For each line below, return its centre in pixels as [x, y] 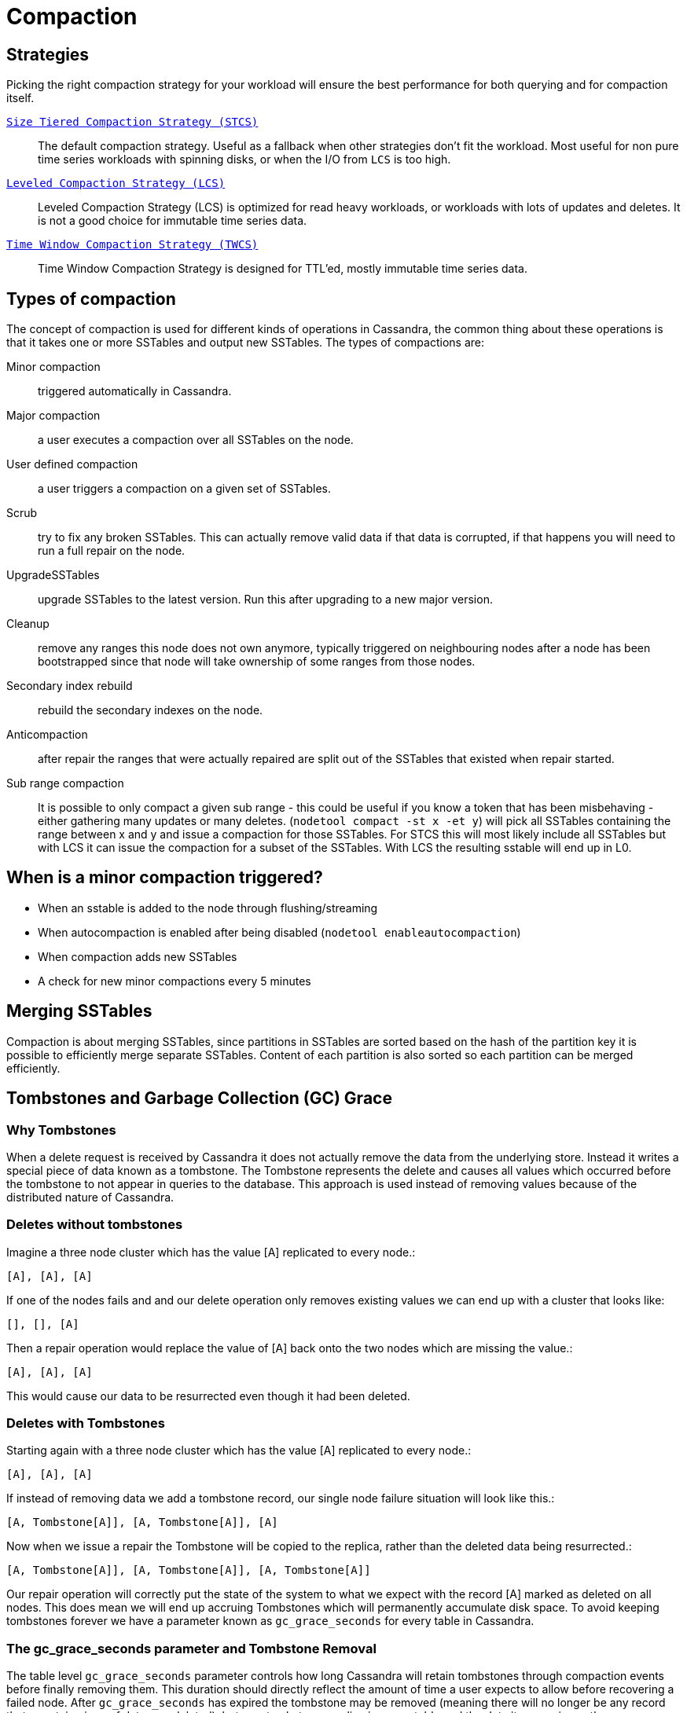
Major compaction [53, 416]
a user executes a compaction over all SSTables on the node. [196, 440]
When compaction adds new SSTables [138, 956]
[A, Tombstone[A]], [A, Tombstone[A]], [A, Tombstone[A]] [189, 1570]
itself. [20, 98]
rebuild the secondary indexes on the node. [151, 710]
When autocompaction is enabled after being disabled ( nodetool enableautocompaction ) [279, 932]
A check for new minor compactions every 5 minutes [175, 981]
